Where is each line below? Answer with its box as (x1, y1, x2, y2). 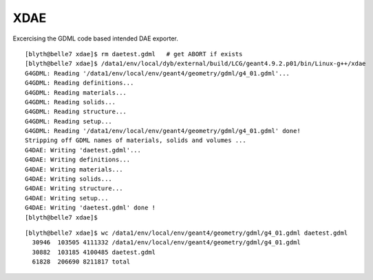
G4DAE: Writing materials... (25, 165, 123, 173)
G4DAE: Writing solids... (25, 175, 113, 183)
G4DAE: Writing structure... (25, 185, 123, 192)
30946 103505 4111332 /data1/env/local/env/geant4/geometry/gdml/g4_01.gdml (32, 239, 301, 246)
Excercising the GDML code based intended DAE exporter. (12, 34, 179, 43)
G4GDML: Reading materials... (25, 89, 127, 96)
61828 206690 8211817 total (32, 258, 131, 266)
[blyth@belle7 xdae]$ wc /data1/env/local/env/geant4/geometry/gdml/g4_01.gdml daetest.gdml (25, 229, 348, 237)
